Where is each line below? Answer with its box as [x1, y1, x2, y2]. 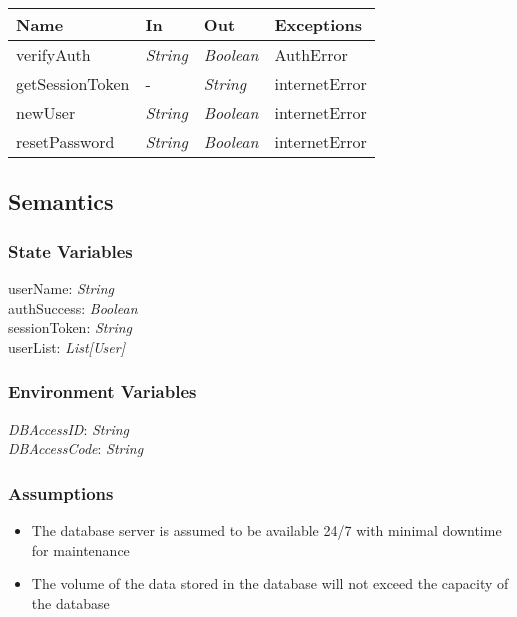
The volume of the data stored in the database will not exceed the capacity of [31, 573, 509, 594]
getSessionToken [16, 72, 130, 95]
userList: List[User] [8, 336, 125, 357]
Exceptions [274, 13, 363, 36]
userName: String [8, 278, 114, 298]
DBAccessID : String [8, 418, 130, 439]
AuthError [274, 43, 348, 66]
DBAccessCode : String [8, 438, 144, 459]
